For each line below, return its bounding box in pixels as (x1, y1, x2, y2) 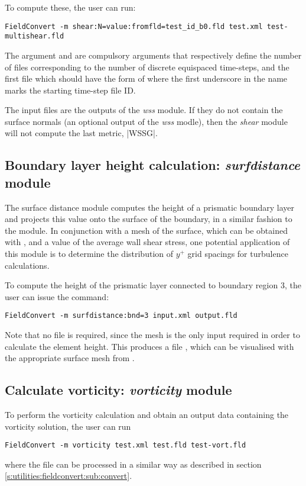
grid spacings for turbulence (187, 247, 288, 260)
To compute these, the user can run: (5, 1, 136, 13)
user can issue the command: (5, 290, 109, 302)
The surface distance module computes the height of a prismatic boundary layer (5, 201, 295, 213)
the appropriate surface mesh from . (5, 352, 135, 364)
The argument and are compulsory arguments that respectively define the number (5, 49, 302, 61)
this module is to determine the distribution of (5, 247, 173, 260)
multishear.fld (5, 32, 64, 41)
